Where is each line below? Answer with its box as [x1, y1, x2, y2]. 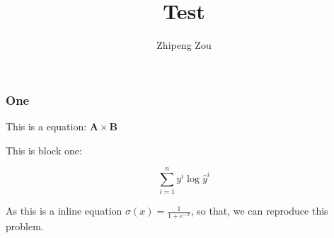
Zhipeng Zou [156, 38, 212, 52]
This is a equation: [6, 119, 87, 134]
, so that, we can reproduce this [190, 203, 328, 218]
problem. [6, 219, 44, 234]
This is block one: [6, 142, 82, 157]
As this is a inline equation [6, 203, 122, 218]
